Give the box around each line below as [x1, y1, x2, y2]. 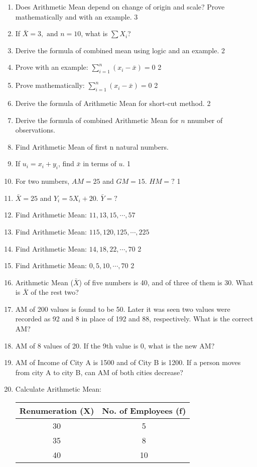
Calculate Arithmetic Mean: [15, 384, 101, 394]
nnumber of [187, 114, 223, 125]
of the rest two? [31, 287, 79, 297]
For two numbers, [15, 176, 70, 186]
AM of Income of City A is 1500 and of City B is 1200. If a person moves [15, 357, 241, 368]
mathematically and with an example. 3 [15, 11, 138, 22]
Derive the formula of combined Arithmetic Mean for [15, 114, 179, 125]
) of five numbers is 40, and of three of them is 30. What [79, 277, 253, 287]
